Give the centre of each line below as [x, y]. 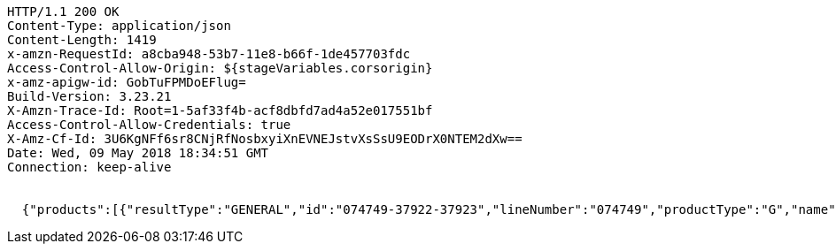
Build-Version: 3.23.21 [89, 96]
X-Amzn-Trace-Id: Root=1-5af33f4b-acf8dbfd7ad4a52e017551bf [220, 110]
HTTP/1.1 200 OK [63, 11]
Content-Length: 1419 [82, 40]
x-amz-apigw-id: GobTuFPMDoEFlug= [127, 82]
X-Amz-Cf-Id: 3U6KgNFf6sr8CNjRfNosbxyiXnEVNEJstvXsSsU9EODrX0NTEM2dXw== [265, 139]
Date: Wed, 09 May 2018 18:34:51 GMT [138, 153]
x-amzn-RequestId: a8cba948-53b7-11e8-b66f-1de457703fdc [209, 54]
